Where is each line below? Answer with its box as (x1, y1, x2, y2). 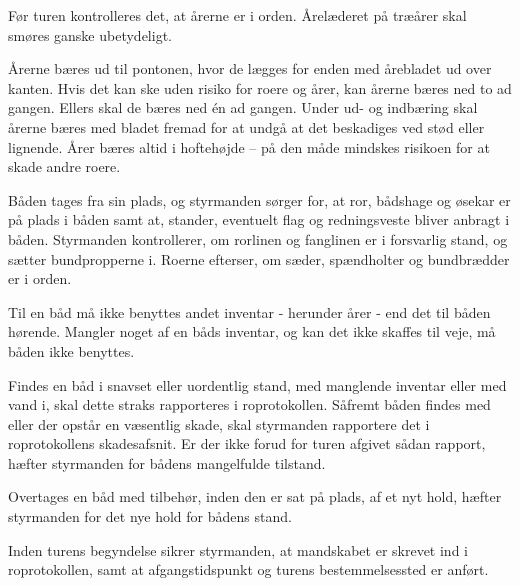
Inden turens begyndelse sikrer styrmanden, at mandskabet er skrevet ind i (8, 539, 468, 560)
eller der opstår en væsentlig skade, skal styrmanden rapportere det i (8, 413, 430, 434)
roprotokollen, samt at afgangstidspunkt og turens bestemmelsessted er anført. (8, 559, 489, 580)
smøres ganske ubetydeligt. (8, 24, 172, 45)
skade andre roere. (8, 156, 121, 177)
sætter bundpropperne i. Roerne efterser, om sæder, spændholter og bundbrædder (8, 248, 510, 269)
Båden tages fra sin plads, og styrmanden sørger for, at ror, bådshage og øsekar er (8, 189, 511, 210)
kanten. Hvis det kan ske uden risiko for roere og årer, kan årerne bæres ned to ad (8, 77, 512, 98)
